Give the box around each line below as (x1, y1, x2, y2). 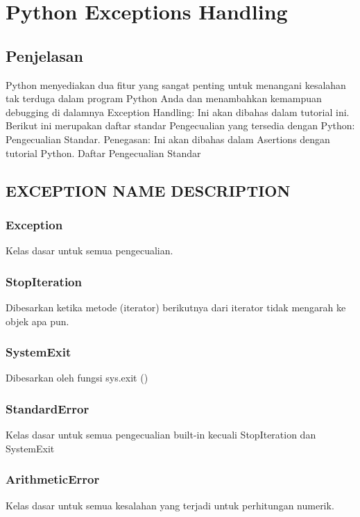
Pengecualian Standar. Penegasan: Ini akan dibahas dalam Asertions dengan (6, 131, 330, 146)
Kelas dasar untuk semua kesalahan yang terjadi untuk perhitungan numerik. (6, 498, 334, 512)
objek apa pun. (6, 313, 69, 328)
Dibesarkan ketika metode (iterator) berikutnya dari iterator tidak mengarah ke (6, 299, 346, 314)
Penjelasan (6, 44, 83, 66)
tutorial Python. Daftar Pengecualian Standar (6, 145, 201, 160)
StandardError (6, 400, 89, 417)
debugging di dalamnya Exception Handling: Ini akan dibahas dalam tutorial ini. (6, 104, 350, 119)
